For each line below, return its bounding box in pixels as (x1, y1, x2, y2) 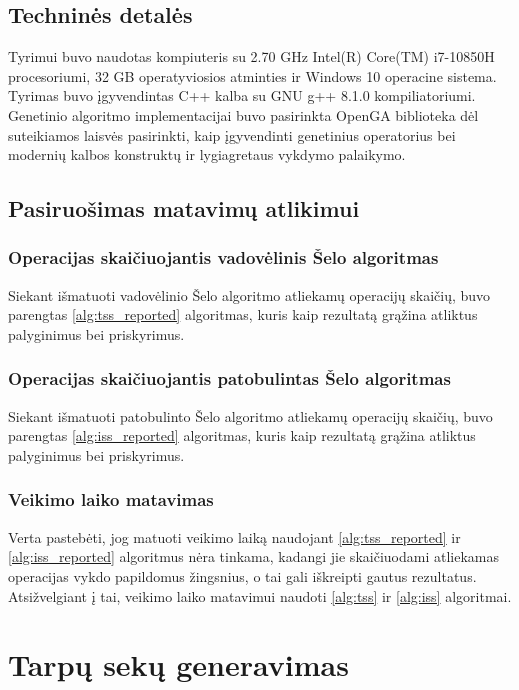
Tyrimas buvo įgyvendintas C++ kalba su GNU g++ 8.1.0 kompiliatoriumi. (8, 85, 476, 106)
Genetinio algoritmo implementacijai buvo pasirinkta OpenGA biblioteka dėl (8, 104, 479, 125)
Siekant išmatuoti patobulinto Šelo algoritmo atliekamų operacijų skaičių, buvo (8, 405, 493, 426)
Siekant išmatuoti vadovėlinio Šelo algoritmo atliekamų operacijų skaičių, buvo (8, 284, 491, 305)
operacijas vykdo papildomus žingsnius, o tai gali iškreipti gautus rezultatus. (8, 565, 477, 586)
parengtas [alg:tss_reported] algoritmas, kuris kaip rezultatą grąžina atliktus (8, 304, 478, 325)
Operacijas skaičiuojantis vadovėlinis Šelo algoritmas (8, 245, 439, 270)
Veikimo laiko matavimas (8, 487, 214, 512)
